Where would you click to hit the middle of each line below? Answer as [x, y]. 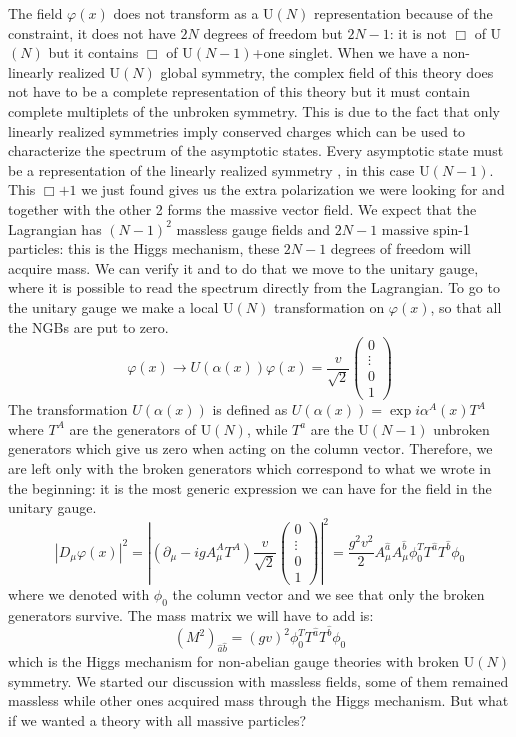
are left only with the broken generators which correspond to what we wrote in [250, 468]
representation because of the [403, 13]
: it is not [418, 32]
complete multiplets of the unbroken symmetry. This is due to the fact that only [254, 110]
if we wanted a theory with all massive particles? [157, 719]
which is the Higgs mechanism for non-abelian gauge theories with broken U [241, 660]
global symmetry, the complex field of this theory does [327, 71]
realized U [89, 71]
